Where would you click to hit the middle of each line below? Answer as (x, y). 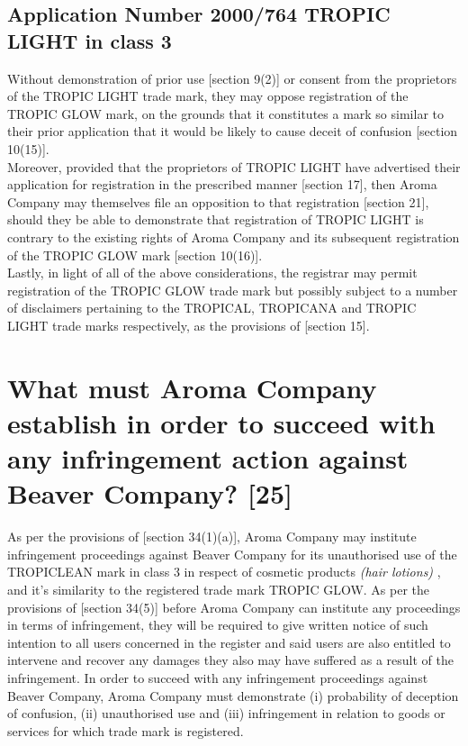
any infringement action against (208, 458)
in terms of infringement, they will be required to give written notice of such (218, 625)
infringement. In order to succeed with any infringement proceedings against (218, 677)
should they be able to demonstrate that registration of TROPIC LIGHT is (216, 219)
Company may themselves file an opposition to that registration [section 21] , (218, 201)
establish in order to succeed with (221, 422)
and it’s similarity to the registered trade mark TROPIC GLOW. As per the (219, 589)
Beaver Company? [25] (150, 493)
